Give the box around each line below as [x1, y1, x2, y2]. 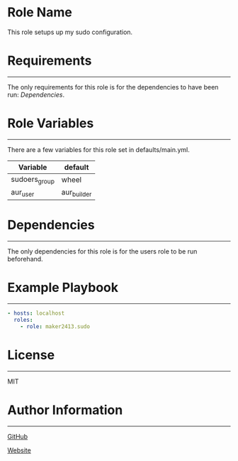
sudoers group [11, 174, 55, 185]
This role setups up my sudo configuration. [7, 28, 133, 36]
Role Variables [7, 115, 94, 131]
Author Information [7, 402, 123, 418]
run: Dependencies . [7, 90, 65, 99]
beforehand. [7, 255, 44, 264]
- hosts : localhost [7, 310, 65, 317]
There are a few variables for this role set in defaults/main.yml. [7, 145, 190, 153]
